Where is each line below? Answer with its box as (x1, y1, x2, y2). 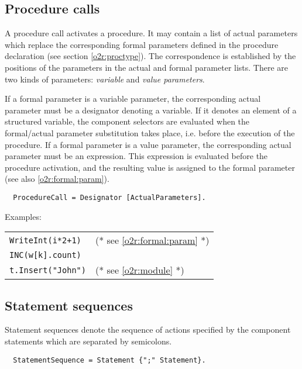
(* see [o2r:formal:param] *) (95, 233, 210, 247)
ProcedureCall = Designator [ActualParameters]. (13, 193, 206, 202)
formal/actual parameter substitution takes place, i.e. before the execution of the (5, 126, 295, 139)
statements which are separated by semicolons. (5, 334, 172, 347)
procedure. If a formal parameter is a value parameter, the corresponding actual (5, 138, 291, 150)
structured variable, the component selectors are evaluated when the (5, 115, 250, 127)
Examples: (5, 210, 42, 222)
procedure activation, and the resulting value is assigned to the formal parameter (5, 161, 295, 173)
